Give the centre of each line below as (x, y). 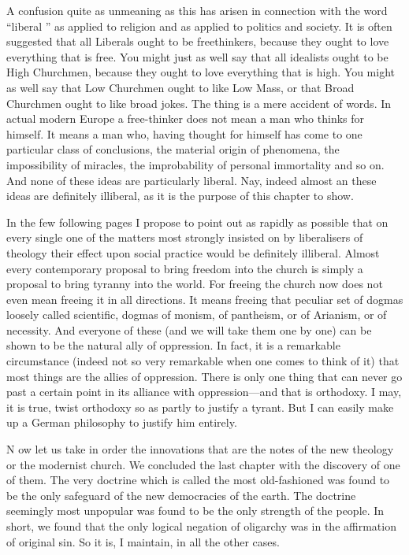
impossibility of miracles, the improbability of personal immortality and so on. (195, 164)
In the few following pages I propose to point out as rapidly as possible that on (197, 222)
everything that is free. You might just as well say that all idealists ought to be (197, 56)
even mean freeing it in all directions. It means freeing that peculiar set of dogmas (205, 299)
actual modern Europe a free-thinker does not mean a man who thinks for (186, 118)
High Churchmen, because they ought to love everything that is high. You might (201, 72)
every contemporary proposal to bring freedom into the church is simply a (185, 268)
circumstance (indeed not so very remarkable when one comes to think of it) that (203, 361)
